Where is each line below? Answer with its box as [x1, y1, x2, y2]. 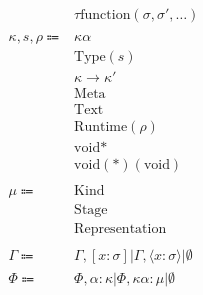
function [80, 8, 131, 23]
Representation [74, 222, 167, 237]
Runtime [74, 120, 128, 135]
